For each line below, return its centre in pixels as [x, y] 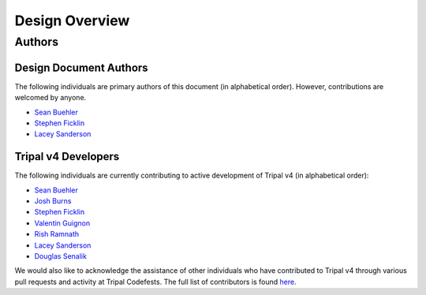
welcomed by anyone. [50, 98]
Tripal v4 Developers [67, 157]
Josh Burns [53, 200]
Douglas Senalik [60, 256]
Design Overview [72, 21]
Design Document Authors [82, 67]
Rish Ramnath [57, 234]
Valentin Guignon [62, 223]
